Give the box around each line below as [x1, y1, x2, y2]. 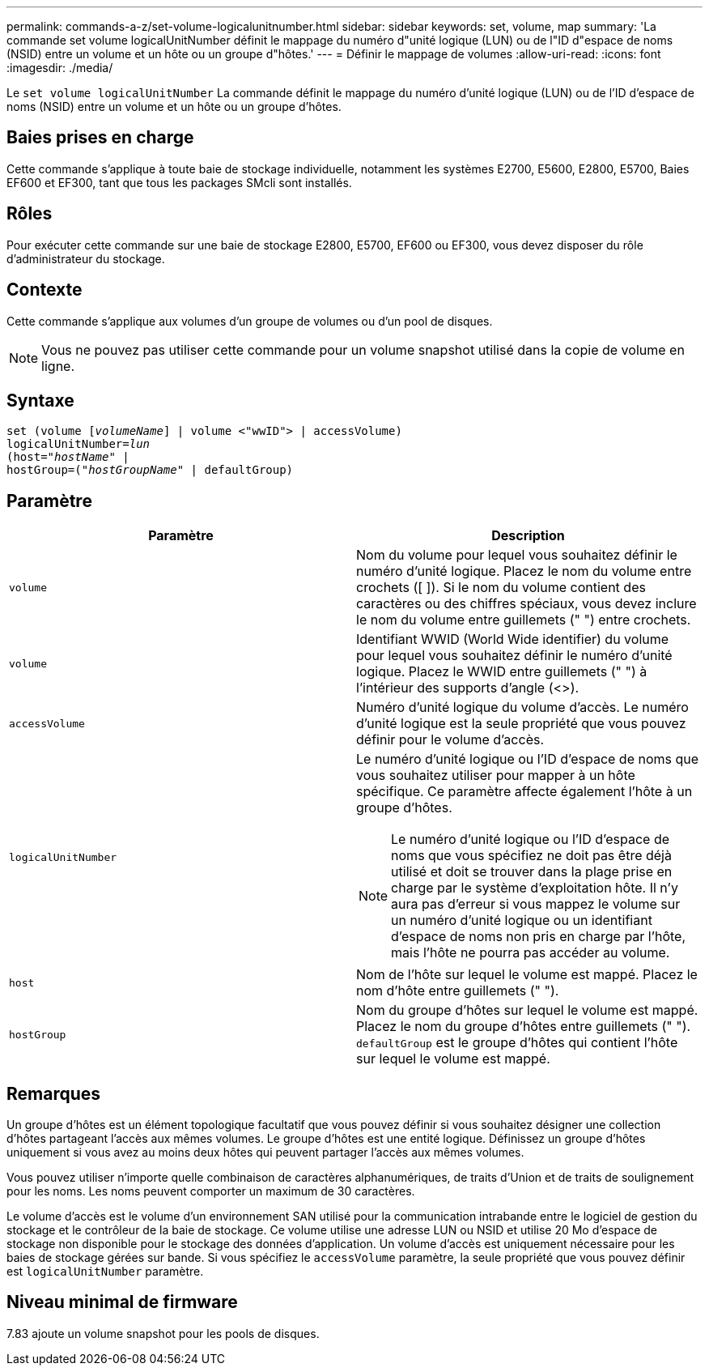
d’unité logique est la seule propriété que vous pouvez [356, 715, 686, 732]
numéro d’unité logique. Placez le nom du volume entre [356, 563, 692, 580]
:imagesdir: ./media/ [6, 61, 113, 75]
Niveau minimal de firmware [6, 1292, 238, 1313]
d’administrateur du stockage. [6, 251, 165, 266]
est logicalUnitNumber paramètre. [6, 1264, 204, 1279]
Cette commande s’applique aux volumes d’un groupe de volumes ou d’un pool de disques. [6, 313, 493, 328]
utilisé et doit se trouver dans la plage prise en [391, 863, 673, 880]
